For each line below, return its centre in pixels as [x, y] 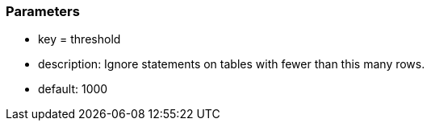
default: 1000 [73, 89]
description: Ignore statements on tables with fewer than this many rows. [232, 64]
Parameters [43, 11]
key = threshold [80, 39]
